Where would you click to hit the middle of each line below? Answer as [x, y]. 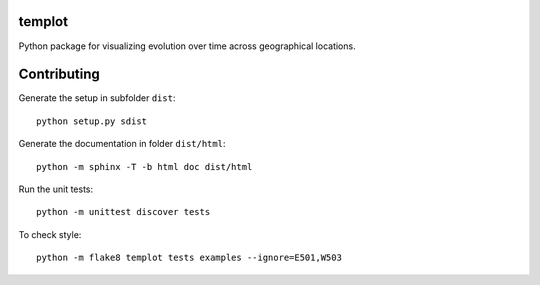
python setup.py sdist [92, 121]
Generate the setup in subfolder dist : [97, 98]
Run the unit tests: [56, 189]
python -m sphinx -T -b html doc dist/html [144, 166]
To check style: [50, 234]
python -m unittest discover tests [123, 212]
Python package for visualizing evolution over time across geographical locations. [187, 46]
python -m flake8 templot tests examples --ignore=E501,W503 [189, 258]
